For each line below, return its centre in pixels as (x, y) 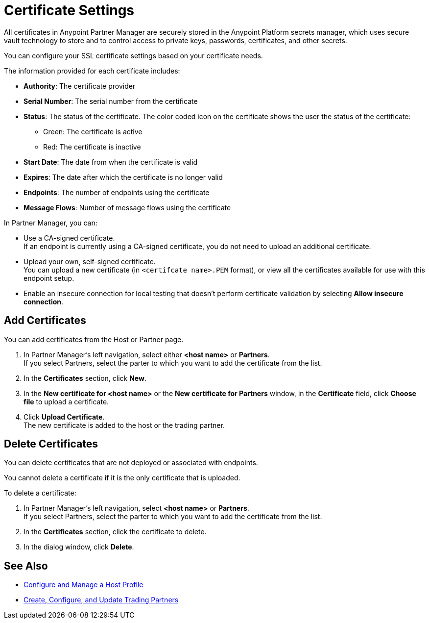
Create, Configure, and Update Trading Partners (101, 600)
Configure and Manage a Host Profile (83, 585)
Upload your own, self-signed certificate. (90, 261)
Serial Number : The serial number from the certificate (111, 101)
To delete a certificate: (40, 493)
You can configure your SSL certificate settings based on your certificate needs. (133, 55)
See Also (26, 566)
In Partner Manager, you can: (51, 223)
